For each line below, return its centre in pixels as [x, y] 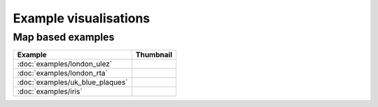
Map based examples [64, 37]
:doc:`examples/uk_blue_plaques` [72, 83]
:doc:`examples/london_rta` [62, 73]
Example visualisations [82, 18]
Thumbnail [154, 55]
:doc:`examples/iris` [50, 92]
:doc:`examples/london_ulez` [65, 64]
